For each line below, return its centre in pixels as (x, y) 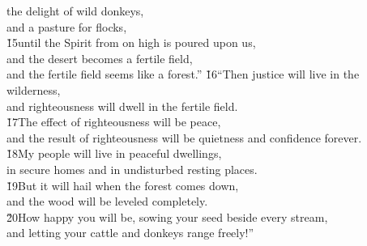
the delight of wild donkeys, (75, 11)
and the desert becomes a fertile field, (100, 58)
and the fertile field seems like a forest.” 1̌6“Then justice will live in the (183, 74)
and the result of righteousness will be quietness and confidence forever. (184, 137)
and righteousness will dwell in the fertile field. (122, 106)
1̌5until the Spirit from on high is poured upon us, (131, 42)
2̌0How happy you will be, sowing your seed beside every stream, (167, 216)
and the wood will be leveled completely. (107, 201)
